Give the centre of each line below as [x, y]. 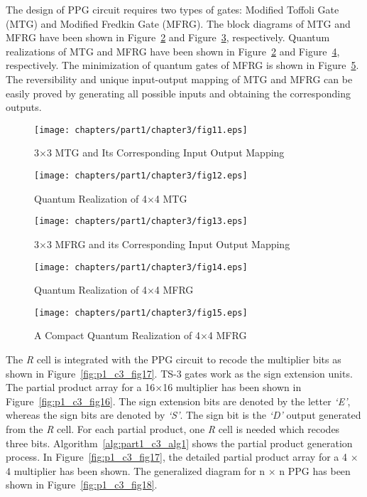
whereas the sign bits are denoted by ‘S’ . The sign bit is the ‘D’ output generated [183, 415]
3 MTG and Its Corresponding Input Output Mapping [165, 153]
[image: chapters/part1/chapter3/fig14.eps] [141, 267]
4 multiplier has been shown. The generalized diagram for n [136, 470]
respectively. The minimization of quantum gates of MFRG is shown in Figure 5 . [182, 65]
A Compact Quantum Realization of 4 [117, 335]
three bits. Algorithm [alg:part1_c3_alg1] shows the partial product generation [179, 443]
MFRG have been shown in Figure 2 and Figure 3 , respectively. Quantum [168, 37]
